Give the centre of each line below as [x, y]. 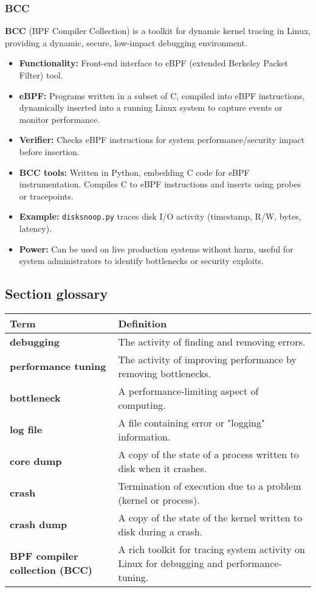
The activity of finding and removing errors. [212, 341]
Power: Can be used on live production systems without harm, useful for [156, 249]
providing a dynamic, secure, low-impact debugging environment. [126, 42]
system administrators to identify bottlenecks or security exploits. [141, 261]
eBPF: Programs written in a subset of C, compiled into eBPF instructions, [162, 95]
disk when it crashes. [163, 468]
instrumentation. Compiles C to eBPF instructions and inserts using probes [160, 184]
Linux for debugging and [170, 563]
